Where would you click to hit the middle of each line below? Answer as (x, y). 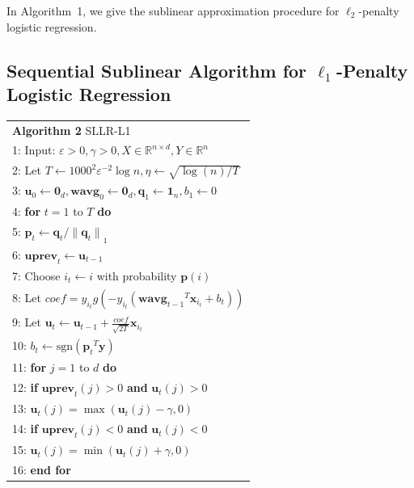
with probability (137, 276)
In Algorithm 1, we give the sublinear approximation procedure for (173, 11)
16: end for (42, 469)
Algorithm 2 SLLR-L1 (72, 130)
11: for (30, 367)
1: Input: (34, 150)
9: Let (27, 322)
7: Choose (36, 276)
